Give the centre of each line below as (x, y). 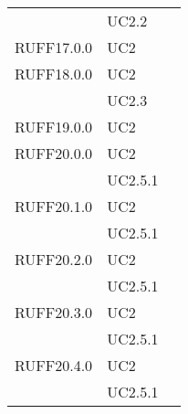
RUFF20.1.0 (54, 206)
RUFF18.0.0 (54, 74)
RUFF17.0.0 (54, 47)
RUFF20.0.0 (54, 153)
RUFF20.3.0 (54, 312)
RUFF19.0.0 (54, 127)
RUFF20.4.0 (54, 365)
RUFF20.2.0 (54, 259)
